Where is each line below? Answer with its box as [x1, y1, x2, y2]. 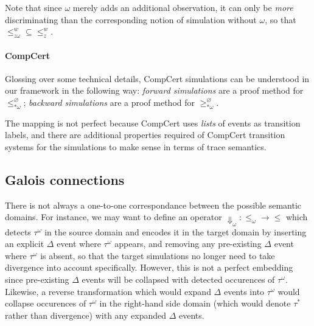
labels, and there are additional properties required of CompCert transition [5, 128, 285, 141]
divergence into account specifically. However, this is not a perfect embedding [5, 261, 293, 274]
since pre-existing [5, 273, 69, 286]
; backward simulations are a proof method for [23, 95, 195, 108]
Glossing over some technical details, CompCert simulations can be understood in [5, 72, 310, 85]
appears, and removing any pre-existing [114, 237, 262, 250]
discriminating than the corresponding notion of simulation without [5, 13, 257, 26]
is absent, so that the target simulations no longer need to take [40, 249, 275, 262]
